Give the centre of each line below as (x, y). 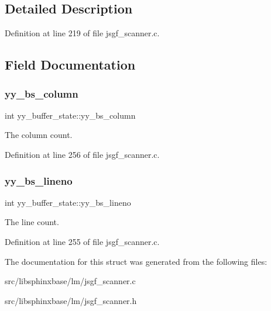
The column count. (39, 135)
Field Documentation (70, 65)
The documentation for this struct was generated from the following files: (136, 261)
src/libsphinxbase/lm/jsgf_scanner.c (70, 281)
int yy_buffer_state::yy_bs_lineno (68, 202)
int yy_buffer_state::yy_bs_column (70, 115)
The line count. (32, 222)
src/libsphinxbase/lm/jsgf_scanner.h (71, 300)
